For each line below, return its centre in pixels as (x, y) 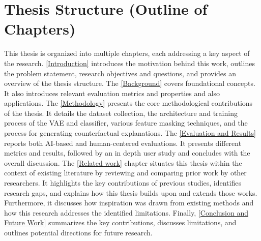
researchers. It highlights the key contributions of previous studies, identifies (123, 183)
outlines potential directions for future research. (78, 232)
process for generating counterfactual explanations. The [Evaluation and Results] (130, 133)
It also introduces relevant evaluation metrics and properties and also (112, 93)
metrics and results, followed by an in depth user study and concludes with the (127, 153)
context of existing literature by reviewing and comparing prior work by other (125, 173)
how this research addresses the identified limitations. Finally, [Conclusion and (126, 212)
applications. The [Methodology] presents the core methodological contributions (128, 103)
